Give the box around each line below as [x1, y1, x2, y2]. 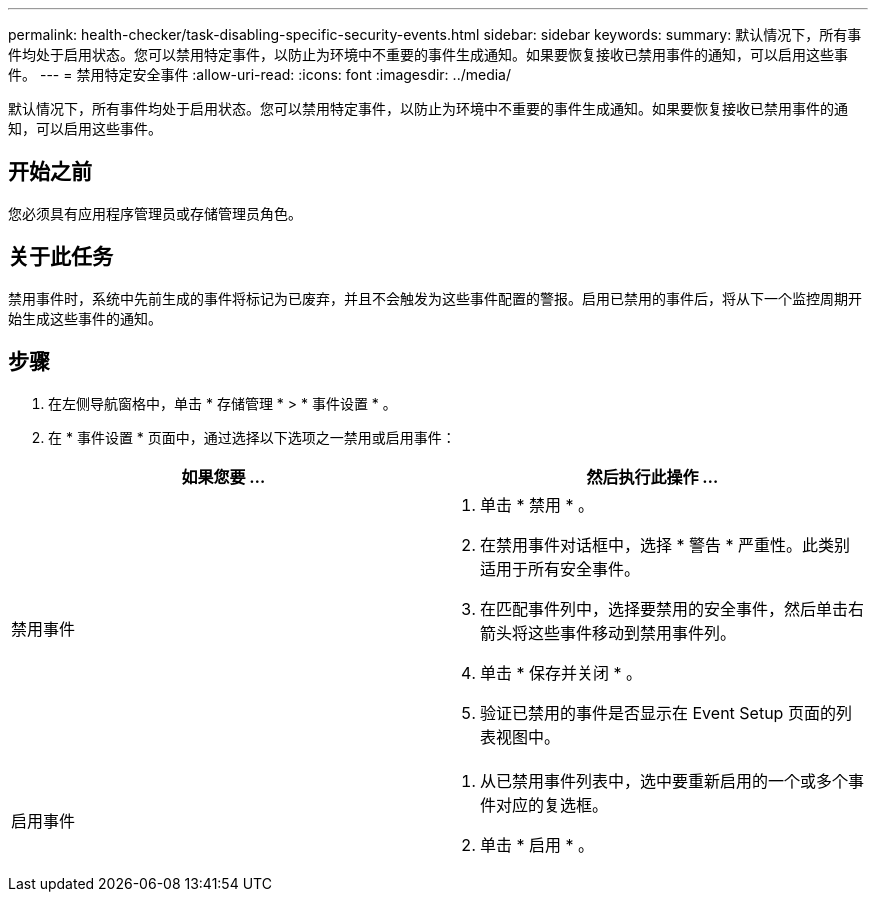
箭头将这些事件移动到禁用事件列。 [480, 622, 737, 643]
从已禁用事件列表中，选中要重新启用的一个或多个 [480, 770, 849, 791]
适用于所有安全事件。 [480, 558, 641, 579]
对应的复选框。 [496, 794, 609, 815]
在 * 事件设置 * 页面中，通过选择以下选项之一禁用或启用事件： [48, 428, 456, 446]
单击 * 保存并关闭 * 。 [480, 662, 643, 683]
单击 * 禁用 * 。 [480, 494, 595, 515]
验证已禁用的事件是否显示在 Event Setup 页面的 [480, 702, 836, 723]
